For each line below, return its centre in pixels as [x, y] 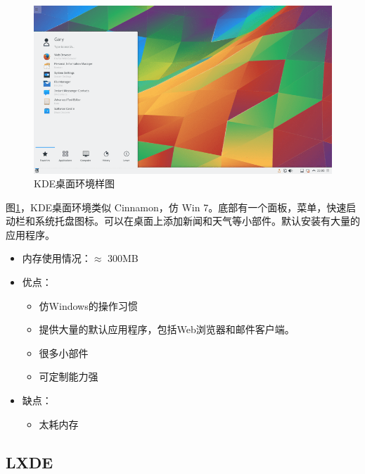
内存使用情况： [57, 258]
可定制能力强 [69, 376]
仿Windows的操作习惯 [88, 305]
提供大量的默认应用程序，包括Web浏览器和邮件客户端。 [167, 329]
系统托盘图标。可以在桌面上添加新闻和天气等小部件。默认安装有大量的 [197, 221]
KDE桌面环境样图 [75, 183]
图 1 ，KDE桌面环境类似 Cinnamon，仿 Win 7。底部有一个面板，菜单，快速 [176, 207]
